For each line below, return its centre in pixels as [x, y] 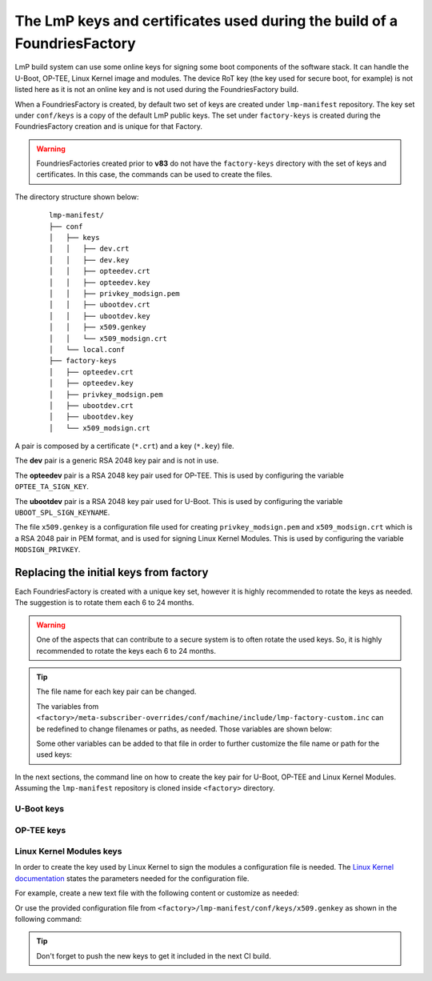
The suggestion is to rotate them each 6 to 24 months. [104, 603]
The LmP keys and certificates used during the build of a [206, 21]
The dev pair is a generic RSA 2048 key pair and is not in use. [117, 461]
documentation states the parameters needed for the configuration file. [132, 878]
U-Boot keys [39, 808]
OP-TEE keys [40, 830]
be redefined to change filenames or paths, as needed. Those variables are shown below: [184, 729]
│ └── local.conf [87, 349]
